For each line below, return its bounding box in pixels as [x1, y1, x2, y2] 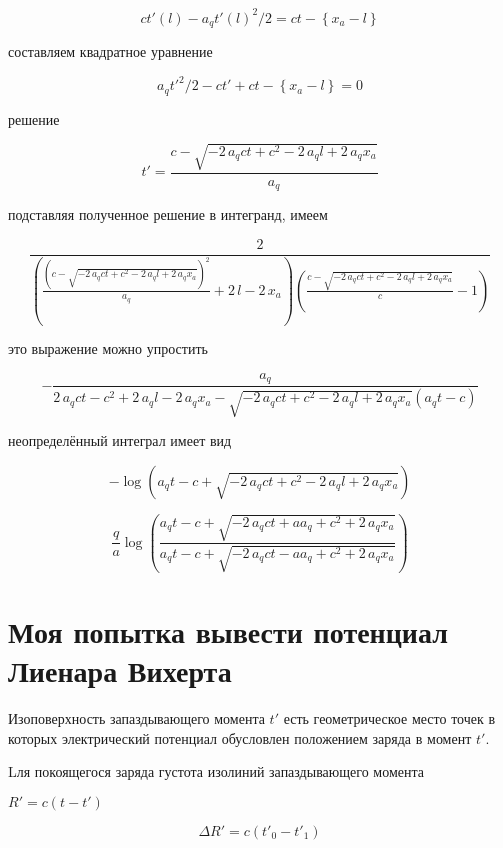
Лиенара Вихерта [8, 650, 232, 691]
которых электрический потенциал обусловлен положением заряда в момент [8, 727, 472, 748]
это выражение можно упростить [8, 338, 208, 359]
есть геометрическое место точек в [283, 708, 496, 729]
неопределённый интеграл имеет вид [8, 430, 232, 451]
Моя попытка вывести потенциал [8, 610, 448, 651]
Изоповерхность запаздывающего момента [8, 708, 265, 729]
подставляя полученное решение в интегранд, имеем [8, 204, 328, 225]
